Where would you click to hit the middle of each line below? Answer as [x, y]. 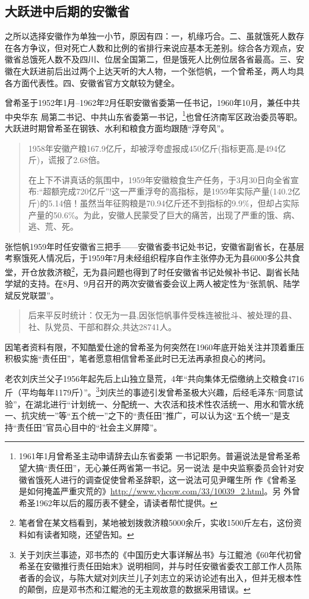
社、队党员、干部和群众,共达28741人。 [102, 326]
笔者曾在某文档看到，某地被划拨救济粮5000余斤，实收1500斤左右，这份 [156, 523]
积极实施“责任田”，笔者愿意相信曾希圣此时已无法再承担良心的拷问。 [138, 358]
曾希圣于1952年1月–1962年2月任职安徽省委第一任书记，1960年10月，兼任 [144, 103]
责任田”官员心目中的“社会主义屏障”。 [89, 427]
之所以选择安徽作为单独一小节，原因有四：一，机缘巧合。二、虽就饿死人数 [150, 36]
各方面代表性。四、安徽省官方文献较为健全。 [92, 82]
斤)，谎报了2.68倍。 [67, 160]
